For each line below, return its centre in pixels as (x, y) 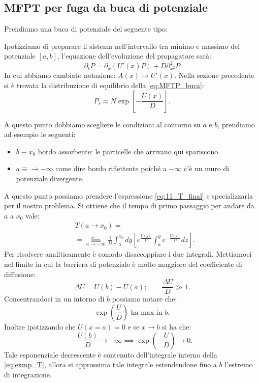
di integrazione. (28, 374)
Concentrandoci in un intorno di (54, 299)
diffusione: (20, 274)
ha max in (147, 312)
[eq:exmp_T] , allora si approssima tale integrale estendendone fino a (110, 364)
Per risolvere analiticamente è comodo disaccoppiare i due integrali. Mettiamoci (128, 254)
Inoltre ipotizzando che (40, 326)
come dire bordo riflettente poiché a (111, 168)
